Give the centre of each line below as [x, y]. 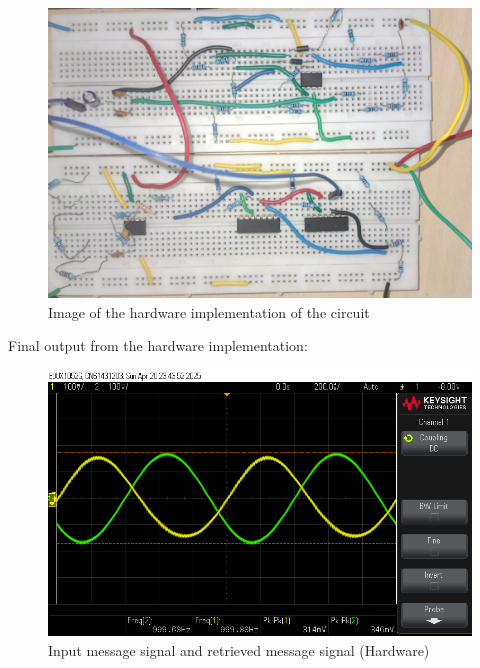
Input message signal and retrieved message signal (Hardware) [239, 650]
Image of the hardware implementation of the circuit [209, 311]
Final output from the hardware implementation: [158, 345]
